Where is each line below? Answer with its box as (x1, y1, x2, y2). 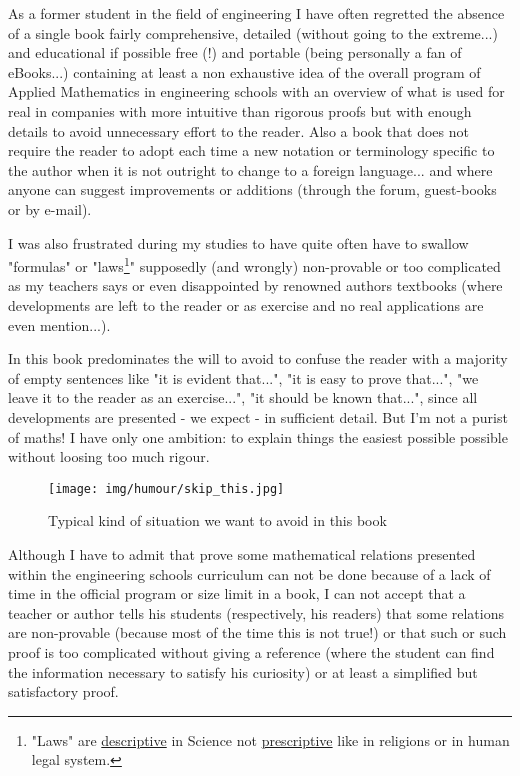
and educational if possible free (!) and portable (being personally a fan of (8, 42, 462, 63)
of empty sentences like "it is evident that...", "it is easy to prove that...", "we (8, 367, 479, 388)
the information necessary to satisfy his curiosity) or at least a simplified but (8, 661, 478, 682)
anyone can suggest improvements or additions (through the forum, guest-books (8, 179, 497, 200)
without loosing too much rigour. (8, 446, 210, 467)
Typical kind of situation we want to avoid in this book (48, 510, 387, 531)
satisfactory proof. (8, 681, 119, 702)
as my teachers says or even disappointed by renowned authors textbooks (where (8, 275, 503, 296)
